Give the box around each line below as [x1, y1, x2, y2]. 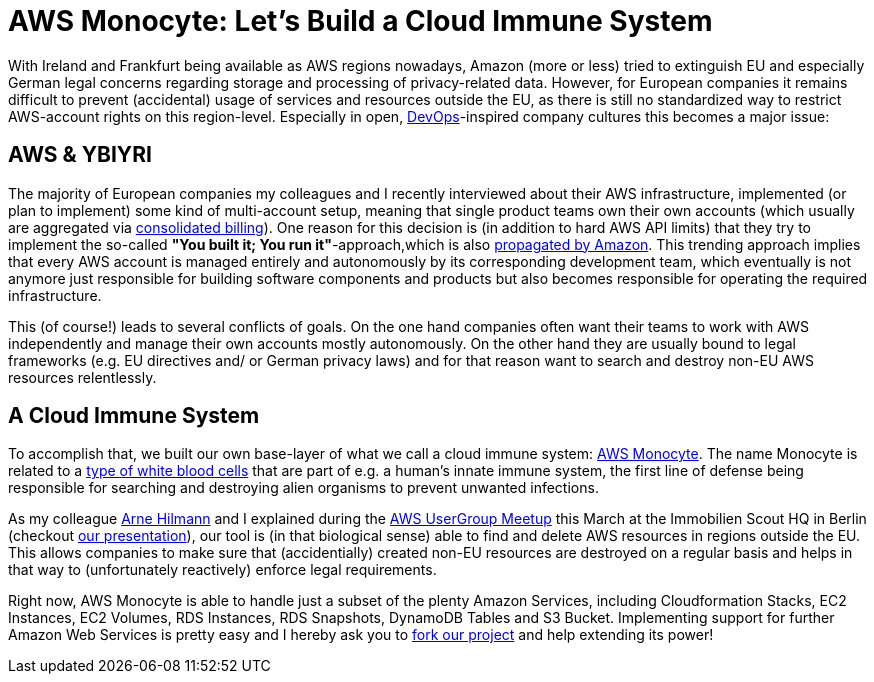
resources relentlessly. [8, 368, 157, 386]
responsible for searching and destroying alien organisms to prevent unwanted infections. [8, 479, 599, 497]
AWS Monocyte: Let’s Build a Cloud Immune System [8, 4, 713, 38]
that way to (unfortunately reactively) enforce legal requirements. [8, 561, 437, 579]
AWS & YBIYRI [8, 142, 152, 168]
